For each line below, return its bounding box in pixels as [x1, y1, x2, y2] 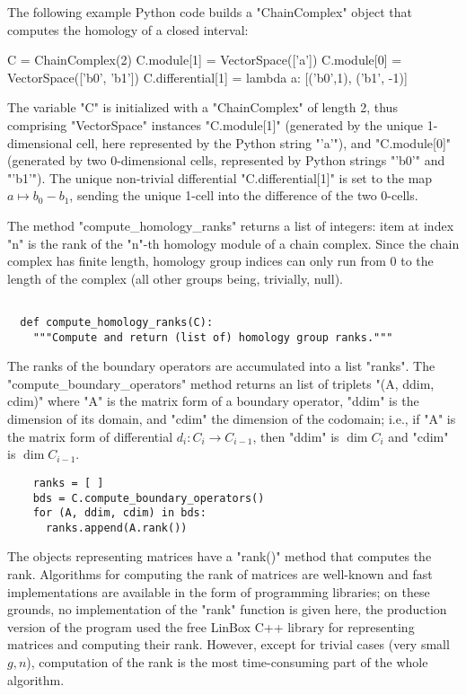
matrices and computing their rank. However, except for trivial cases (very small [7, 635, 450, 654]
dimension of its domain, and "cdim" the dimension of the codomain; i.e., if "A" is [7, 409, 456, 428]
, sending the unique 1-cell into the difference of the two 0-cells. [69, 186, 418, 205]
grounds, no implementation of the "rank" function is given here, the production [7, 600, 447, 619]
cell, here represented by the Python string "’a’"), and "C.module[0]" [76, 133, 452, 152]
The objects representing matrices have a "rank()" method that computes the [7, 547, 432, 566]
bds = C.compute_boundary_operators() [32, 491, 265, 505]
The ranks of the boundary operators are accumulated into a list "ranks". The [7, 356, 435, 375]
